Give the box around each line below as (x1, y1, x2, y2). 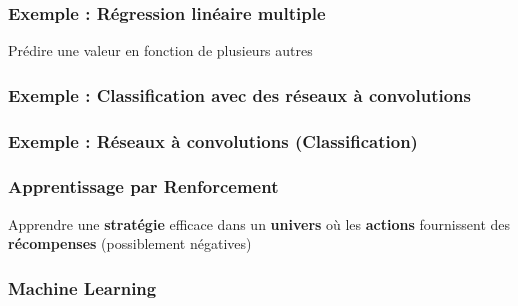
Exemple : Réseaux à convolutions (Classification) (8, 128, 418, 153)
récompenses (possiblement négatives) (8, 233, 252, 254)
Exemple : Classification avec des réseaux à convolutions (8, 82, 471, 107)
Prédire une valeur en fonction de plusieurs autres (8, 40, 313, 61)
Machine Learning (8, 275, 157, 300)
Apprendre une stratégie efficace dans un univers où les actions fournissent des (8, 213, 511, 234)
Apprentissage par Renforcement (8, 174, 279, 199)
